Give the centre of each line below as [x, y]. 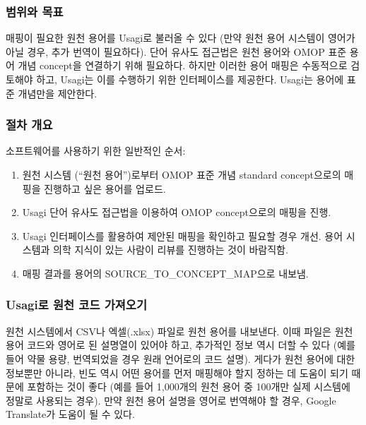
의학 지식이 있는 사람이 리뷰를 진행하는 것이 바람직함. [171, 250]
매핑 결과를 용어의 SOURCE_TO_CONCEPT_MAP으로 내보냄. [165, 273]
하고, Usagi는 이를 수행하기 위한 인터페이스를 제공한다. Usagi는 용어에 [190, 79]
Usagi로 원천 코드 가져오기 [76, 305]
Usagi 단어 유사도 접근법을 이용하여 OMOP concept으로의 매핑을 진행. [177, 212]
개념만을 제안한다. [58, 93]
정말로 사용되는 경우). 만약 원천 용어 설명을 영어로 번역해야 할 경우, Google [171, 400]
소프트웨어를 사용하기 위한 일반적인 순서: [96, 151]
